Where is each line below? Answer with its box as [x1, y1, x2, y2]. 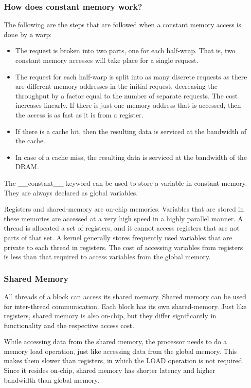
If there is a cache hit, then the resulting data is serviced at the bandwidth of [15, 126, 247, 136]
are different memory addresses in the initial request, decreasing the [15, 81, 217, 91]
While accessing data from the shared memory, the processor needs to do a [4, 336, 227, 347]
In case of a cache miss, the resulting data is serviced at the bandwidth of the [15, 152, 247, 162]
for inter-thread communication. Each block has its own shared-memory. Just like [4, 301, 247, 311]
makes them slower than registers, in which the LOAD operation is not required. [4, 355, 244, 366]
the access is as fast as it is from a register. [15, 109, 143, 119]
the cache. [15, 136, 45, 146]
